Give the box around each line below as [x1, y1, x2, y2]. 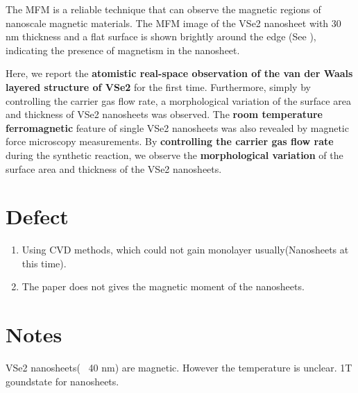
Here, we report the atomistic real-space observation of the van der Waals [6, 66, 353, 81]
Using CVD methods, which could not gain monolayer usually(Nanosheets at [22, 242, 349, 257]
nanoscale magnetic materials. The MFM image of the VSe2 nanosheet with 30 [6, 15, 341, 30]
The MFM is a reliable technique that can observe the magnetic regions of [6, 2, 321, 16]
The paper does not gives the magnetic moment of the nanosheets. [22, 279, 305, 294]
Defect [6, 202, 69, 231]
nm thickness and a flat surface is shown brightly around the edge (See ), [6, 29, 316, 44]
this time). [22, 256, 67, 270]
